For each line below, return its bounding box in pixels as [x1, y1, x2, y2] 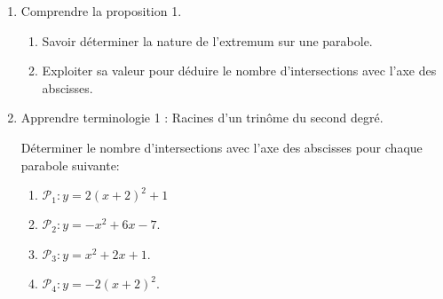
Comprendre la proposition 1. [20, 2, 182, 20]
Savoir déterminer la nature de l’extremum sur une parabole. [42, 31, 373, 50]
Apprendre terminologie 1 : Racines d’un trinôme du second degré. [20, 108, 384, 127]
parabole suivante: [20, 155, 120, 174]
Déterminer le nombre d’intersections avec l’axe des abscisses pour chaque [20, 138, 423, 156]
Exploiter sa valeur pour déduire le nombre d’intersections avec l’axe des [42, 61, 437, 80]
